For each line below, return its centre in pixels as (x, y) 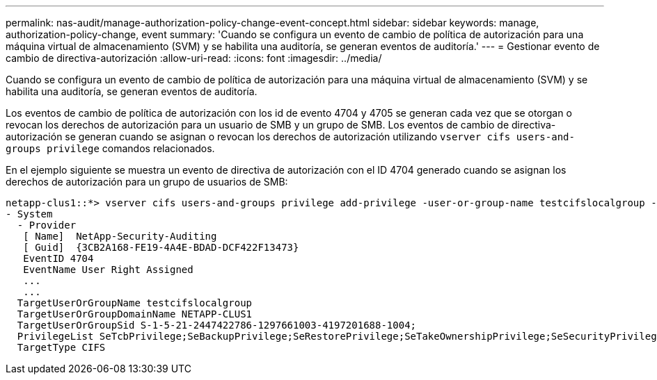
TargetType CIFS (61, 347)
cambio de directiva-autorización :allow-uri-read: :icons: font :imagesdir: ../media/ (194, 58)
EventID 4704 (58, 258)
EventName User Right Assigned (108, 270)
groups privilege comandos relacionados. (110, 148)
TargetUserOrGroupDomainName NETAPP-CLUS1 (135, 314)
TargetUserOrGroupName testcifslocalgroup (135, 303)
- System (29, 214)
